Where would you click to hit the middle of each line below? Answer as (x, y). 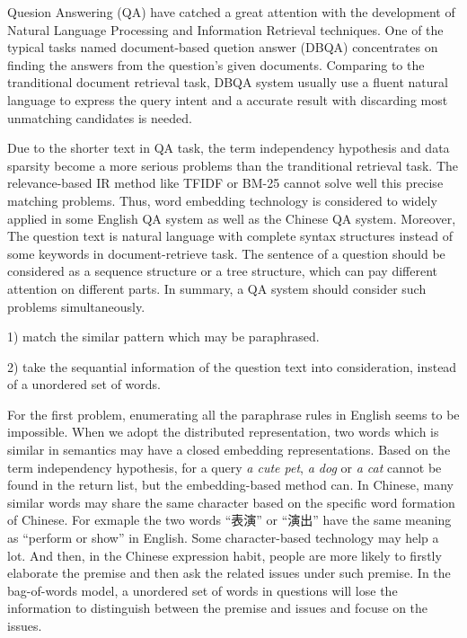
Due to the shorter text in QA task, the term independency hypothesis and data (229, 148)
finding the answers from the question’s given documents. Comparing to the (216, 64)
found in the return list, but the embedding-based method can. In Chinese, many (230, 485)
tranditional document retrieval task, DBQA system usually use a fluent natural (228, 82)
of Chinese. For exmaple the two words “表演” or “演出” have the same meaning (229, 520)
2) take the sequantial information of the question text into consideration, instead (232, 366)
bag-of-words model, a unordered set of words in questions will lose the (203, 590)
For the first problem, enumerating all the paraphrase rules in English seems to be (233, 414)
